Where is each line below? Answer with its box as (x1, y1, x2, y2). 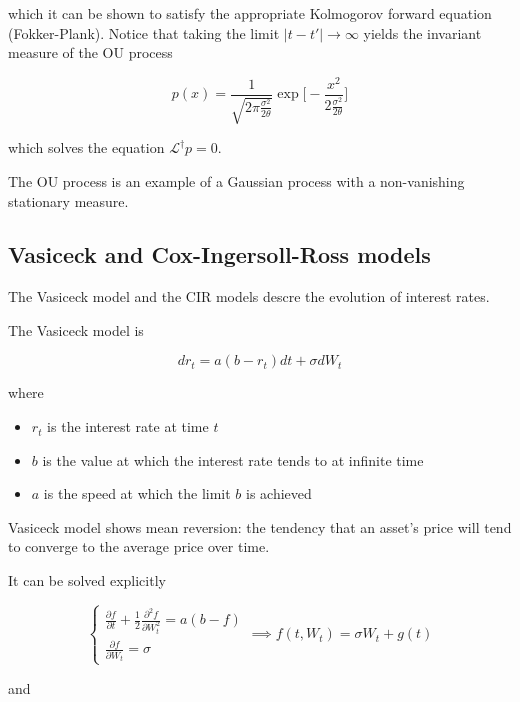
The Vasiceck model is (8, 319, 144, 340)
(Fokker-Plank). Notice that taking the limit (8, 22, 280, 43)
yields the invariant (363, 22, 482, 43)
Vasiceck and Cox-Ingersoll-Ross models (8, 239, 431, 270)
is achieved (246, 483, 312, 504)
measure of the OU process (8, 42, 173, 63)
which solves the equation (8, 137, 165, 158)
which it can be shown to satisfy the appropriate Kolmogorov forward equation (8, 3, 492, 23)
